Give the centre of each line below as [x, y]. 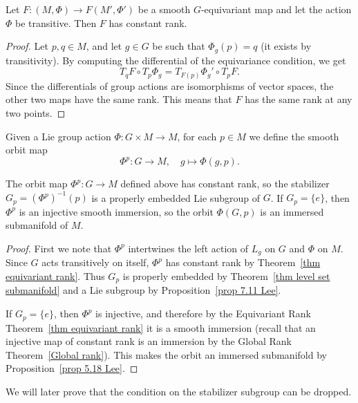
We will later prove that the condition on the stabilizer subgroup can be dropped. [179, 391]
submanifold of [37, 225]
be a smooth [164, 9]
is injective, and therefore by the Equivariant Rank [203, 313]
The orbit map [37, 184]
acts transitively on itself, [95, 262]
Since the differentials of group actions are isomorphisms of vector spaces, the [170, 85]
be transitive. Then [56, 22]
